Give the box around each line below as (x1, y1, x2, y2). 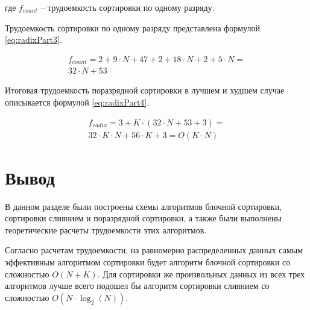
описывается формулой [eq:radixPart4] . (5, 95, 150, 108)
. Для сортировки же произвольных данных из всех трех (97, 267, 305, 280)
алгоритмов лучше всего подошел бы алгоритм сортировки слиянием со (5, 279, 270, 292)
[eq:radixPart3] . (5, 33, 62, 46)
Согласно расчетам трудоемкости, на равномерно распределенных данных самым (5, 244, 303, 256)
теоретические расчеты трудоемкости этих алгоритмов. (5, 223, 207, 236)
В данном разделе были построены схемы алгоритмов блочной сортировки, (5, 200, 282, 212)
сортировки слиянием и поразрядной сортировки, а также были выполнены (5, 212, 282, 224)
